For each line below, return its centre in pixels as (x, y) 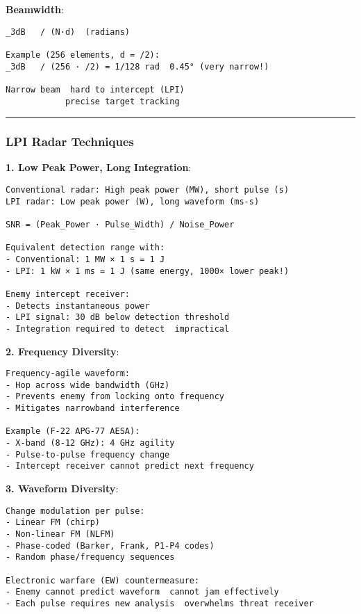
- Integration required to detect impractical (118, 329)
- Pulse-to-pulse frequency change (88, 454)
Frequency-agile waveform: (68, 374)
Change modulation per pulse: (75, 511)
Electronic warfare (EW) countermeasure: (103, 580)
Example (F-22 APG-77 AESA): (73, 431)
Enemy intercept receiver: (68, 294)
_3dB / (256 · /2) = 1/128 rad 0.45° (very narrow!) (137, 66)
